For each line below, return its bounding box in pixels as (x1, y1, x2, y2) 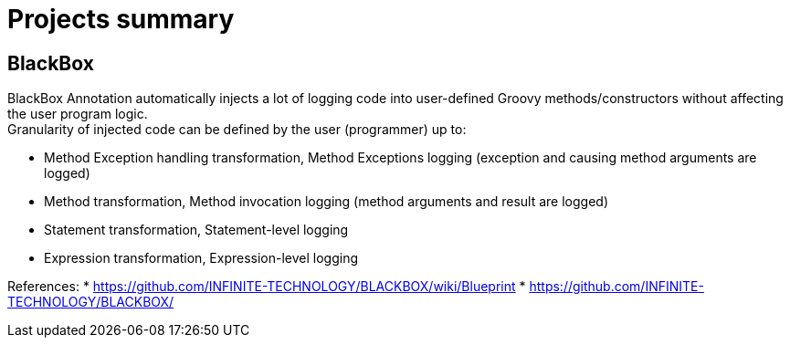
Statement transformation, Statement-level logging (44, 222, 349, 238)
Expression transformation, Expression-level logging (44, 250, 359, 267)
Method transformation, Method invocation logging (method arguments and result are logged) (44, 193, 609, 210)
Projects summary (7, 4, 235, 35)
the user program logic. (7, 106, 148, 122)
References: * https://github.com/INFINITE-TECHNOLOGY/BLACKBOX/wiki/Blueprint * (7, 278, 526, 295)
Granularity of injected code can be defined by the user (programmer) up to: (7, 121, 467, 138)
